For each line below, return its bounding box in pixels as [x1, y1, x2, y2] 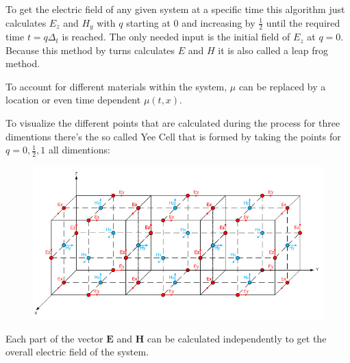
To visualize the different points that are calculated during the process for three [5, 116, 340, 130]
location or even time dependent [5, 92, 141, 107]
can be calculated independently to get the [147, 331, 327, 345]
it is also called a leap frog [218, 42, 329, 57]
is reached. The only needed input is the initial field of [62, 29, 290, 44]
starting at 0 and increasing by [126, 15, 255, 29]
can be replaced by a [238, 79, 326, 93]
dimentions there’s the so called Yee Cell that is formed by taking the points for [5, 129, 341, 143]
